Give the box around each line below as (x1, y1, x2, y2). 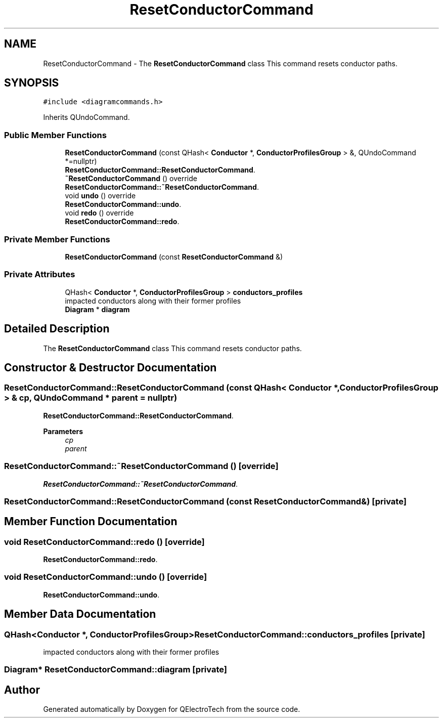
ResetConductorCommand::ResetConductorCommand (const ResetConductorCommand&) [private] (4, 496, 407, 506)
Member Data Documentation (4, 608, 156, 621)
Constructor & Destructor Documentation (4, 361, 217, 374)
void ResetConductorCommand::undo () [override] (4, 572, 207, 582)
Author (4, 683, 40, 696)
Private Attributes (4, 269, 75, 280)
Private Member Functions (4, 234, 110, 244)
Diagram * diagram (65, 305, 130, 314)
